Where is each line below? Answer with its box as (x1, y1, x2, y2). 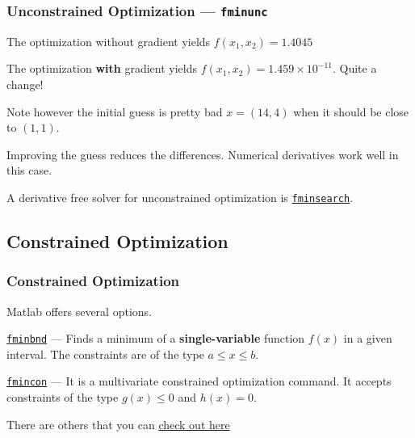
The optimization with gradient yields (6, 60, 197, 77)
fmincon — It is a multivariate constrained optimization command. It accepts (6, 373, 392, 390)
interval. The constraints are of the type (6, 345, 204, 362)
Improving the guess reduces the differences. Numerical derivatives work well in (6, 145, 399, 162)
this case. (6, 162, 52, 179)
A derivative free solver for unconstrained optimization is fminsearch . (6, 188, 354, 205)
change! (6, 75, 44, 92)
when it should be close (293, 103, 409, 120)
